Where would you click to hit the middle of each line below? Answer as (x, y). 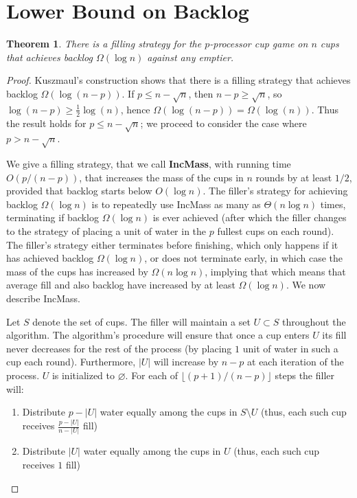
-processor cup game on (259, 44)
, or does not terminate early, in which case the (244, 258)
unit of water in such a (290, 348)
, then (201, 93)
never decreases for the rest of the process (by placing (119, 348)
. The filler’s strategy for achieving (275, 191)
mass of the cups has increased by (77, 271)
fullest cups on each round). (276, 231)
